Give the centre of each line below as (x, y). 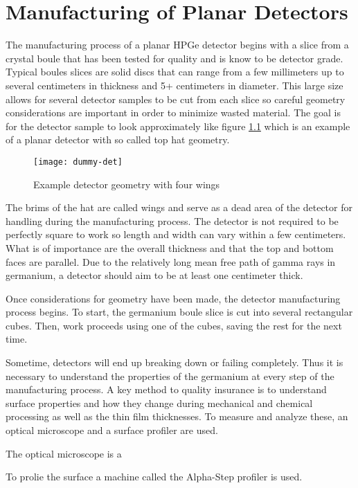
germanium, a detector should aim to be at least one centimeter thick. (154, 275)
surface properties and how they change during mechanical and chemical (159, 403)
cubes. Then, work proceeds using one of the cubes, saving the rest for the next (174, 325)
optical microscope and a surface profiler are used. (112, 430)
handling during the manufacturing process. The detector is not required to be (172, 220)
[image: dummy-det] (78, 162)
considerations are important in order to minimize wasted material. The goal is (173, 112)
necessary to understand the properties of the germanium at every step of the (170, 376)
